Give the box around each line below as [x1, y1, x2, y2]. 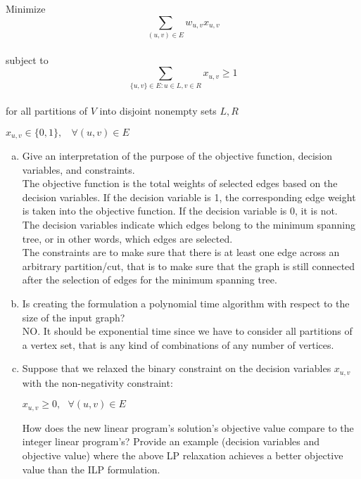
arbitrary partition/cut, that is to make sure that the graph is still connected [22, 258, 355, 273]
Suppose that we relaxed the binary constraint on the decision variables [22, 361, 331, 376]
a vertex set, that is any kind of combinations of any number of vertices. [22, 337, 334, 352]
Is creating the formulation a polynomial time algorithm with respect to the [22, 296, 350, 311]
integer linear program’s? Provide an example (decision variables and [22, 434, 320, 449]
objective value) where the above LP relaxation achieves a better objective [22, 448, 343, 463]
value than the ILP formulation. [22, 461, 160, 476]
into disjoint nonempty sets [99, 103, 217, 118]
